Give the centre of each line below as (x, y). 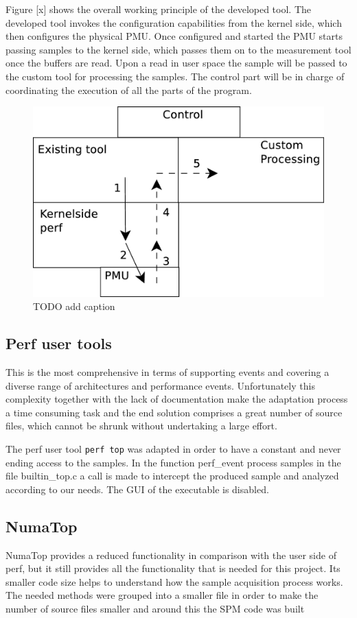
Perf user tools (59, 343)
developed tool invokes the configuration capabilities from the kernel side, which (174, 22)
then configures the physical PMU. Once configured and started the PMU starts (174, 36)
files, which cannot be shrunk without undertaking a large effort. (141, 426)
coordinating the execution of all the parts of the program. (129, 90)
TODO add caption (74, 306)
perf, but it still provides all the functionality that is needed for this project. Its (173, 568)
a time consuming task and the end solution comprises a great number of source (174, 412)
